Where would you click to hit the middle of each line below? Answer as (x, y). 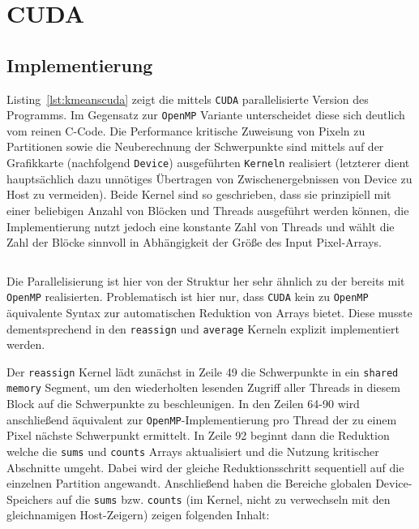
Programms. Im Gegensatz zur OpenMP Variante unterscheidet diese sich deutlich (206, 115)
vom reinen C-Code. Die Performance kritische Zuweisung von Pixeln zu (186, 130)
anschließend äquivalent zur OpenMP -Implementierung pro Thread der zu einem (202, 419)
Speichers (30, 499)
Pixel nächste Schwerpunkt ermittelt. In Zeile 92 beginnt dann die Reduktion (198, 435)
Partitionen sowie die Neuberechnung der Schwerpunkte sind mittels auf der (195, 146)
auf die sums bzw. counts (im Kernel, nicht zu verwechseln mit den (223, 499)
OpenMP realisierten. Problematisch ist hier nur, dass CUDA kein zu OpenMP (188, 297)
